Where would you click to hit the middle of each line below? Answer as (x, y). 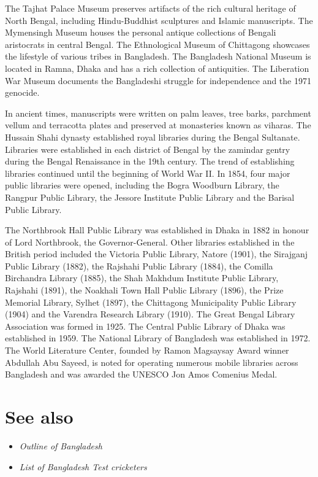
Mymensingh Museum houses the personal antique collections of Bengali (141, 32)
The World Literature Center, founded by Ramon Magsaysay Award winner (147, 350)
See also (39, 416)
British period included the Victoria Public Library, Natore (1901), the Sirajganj (157, 254)
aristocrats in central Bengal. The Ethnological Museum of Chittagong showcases (157, 44)
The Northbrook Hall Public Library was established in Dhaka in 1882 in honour (157, 230)
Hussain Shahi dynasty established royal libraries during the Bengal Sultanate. (153, 137)
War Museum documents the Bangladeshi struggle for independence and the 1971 (158, 80)
